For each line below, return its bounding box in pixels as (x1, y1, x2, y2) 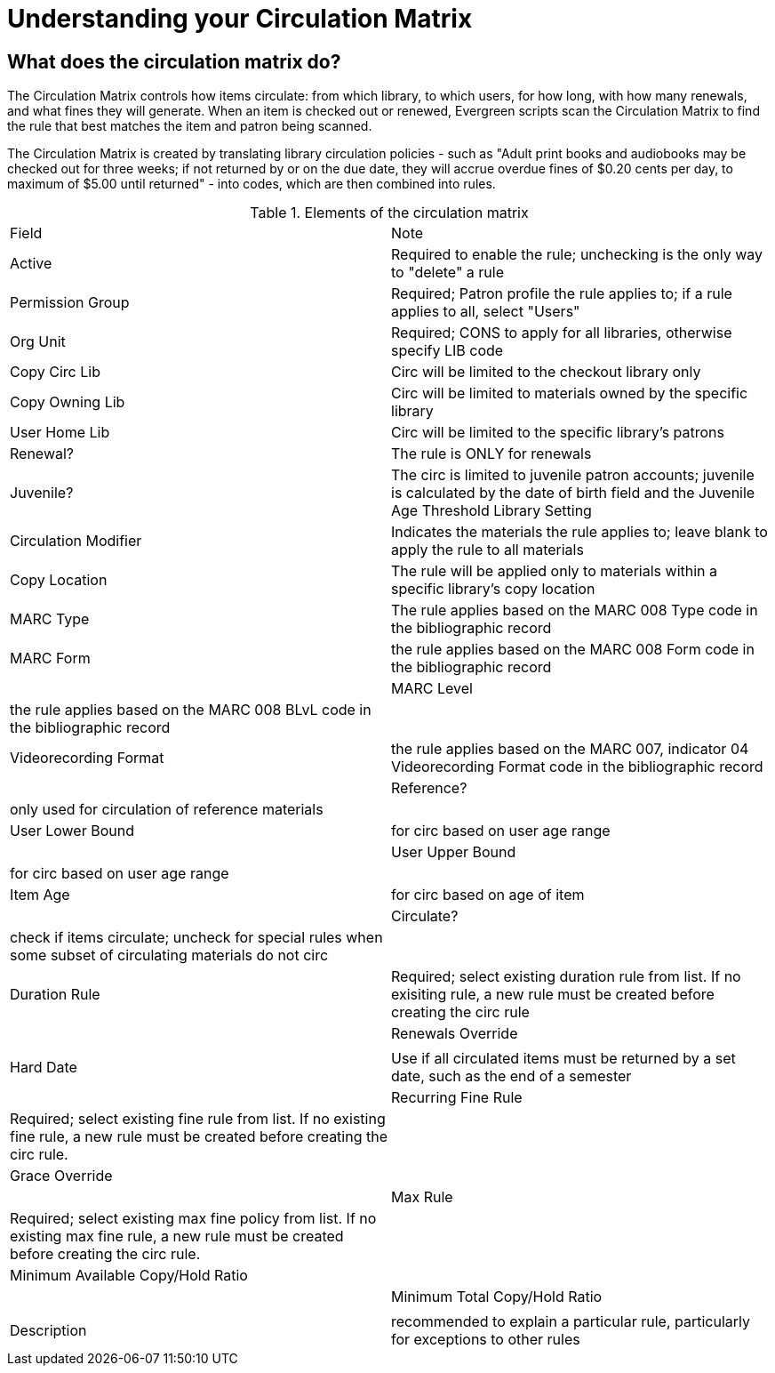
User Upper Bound (391, 843, 516, 862)
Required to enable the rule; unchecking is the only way (391, 245, 763, 264)
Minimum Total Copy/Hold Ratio (391, 1288, 603, 1306)
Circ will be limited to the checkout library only (391, 363, 701, 381)
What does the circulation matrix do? (7, 50, 341, 73)
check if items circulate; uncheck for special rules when (10, 928, 383, 947)
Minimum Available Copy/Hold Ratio (10, 1266, 248, 1285)
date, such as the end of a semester (391, 1067, 632, 1086)
